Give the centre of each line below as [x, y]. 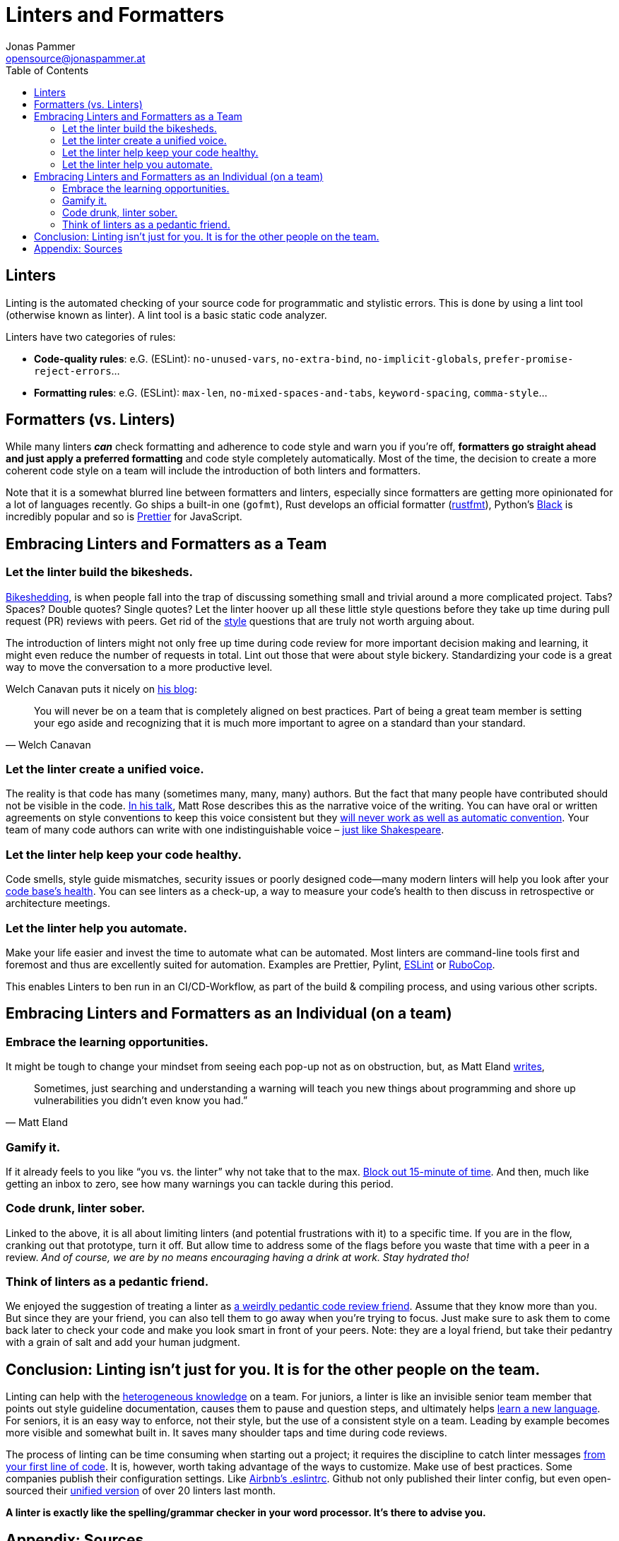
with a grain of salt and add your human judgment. [123, 1342]
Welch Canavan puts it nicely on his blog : [101, 689]
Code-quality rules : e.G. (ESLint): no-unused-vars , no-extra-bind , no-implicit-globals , [258, 358]
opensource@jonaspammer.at [76, 58]
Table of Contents [47, 70]
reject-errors [73, 371]
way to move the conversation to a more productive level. [139, 667]
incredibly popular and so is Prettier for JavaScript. [124, 517]
